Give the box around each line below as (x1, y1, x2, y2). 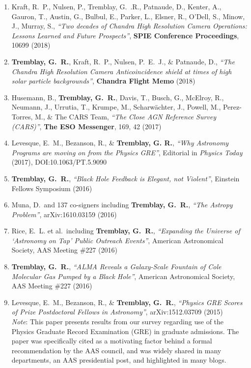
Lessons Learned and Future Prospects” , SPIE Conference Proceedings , (11, 30, 239, 40)
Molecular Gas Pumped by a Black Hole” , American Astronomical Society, (11, 271, 235, 281)
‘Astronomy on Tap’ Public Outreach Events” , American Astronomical (11, 235, 223, 245)
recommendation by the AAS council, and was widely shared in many (11, 345, 222, 355)
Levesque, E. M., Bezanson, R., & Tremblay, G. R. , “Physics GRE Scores (11, 297, 243, 307)
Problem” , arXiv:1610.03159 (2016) (11, 209, 117, 219)
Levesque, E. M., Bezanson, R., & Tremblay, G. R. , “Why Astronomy (11, 138, 229, 148)
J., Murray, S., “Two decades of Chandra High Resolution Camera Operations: (11, 21, 247, 31)
